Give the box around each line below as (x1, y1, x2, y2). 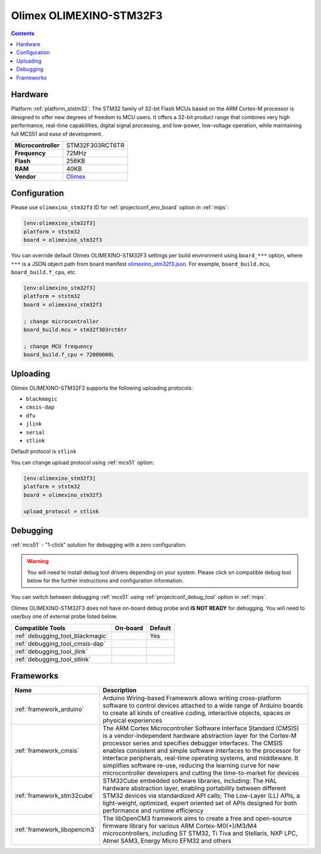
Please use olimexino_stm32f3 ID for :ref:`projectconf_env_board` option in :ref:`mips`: (11, 204, 229, 211)
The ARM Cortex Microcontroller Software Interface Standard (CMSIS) (102, 724, 300, 732)
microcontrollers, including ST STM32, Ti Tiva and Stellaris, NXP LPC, (102, 829, 298, 837)
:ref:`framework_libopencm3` (14, 825, 96, 834)
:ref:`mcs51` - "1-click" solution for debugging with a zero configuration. (11, 541, 187, 548)
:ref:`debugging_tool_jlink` (14, 647, 88, 656)
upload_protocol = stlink (23, 508, 99, 515)
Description (102, 686, 137, 694)
